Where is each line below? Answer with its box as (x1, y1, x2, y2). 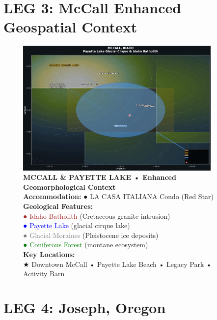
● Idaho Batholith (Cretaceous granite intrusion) (23, 210, 170, 221)
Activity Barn (23, 268, 65, 279)
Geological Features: (23, 201, 93, 211)
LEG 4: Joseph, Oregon (3, 297, 166, 317)
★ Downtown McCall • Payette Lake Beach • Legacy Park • (23, 259, 212, 269)
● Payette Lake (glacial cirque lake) (23, 220, 130, 231)
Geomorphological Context (23, 181, 116, 192)
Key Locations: (23, 249, 75, 259)
